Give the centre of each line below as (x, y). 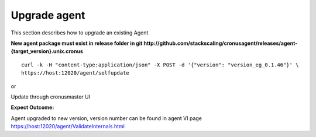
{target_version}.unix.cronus (47, 51)
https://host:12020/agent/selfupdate (75, 73)
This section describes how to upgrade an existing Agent (80, 33)
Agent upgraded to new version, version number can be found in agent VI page (106, 118)
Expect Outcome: (32, 107)
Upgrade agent (48, 15)
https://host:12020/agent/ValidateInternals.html (68, 127)
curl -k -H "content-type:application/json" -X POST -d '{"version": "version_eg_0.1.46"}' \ (160, 65)
